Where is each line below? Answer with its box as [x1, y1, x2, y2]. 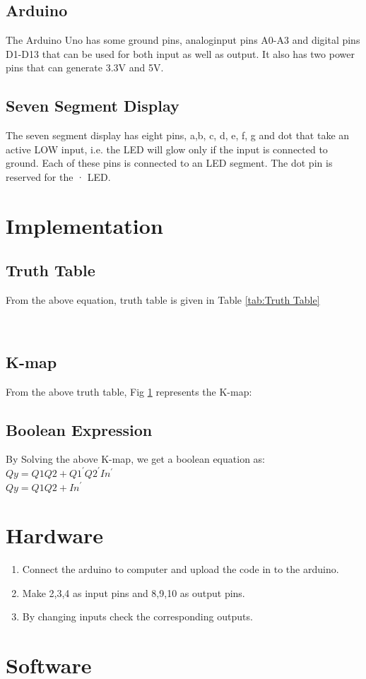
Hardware [6, 521, 104, 550]
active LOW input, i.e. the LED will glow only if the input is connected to [6, 141, 328, 156]
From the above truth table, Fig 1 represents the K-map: [6, 384, 252, 398]
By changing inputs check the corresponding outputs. [22, 609, 253, 624]
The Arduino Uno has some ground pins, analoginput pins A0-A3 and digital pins [6, 33, 360, 47]
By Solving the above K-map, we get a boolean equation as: [6, 451, 265, 466]
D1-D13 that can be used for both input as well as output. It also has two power [6, 46, 355, 61]
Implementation [6, 211, 163, 240]
